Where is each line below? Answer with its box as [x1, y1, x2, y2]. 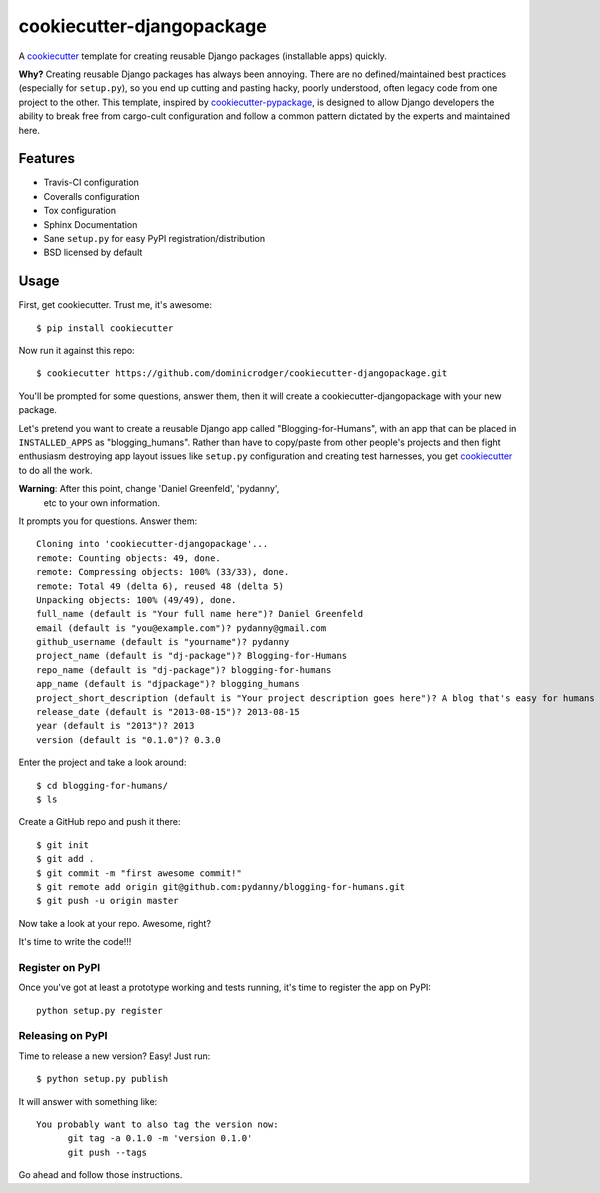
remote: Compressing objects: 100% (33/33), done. [36, 566, 290, 578]
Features [18, 150, 75, 167]
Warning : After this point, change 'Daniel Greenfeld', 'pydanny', [18, 483, 280, 495]
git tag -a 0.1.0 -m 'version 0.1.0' [67, 1133, 253, 1144]
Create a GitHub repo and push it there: [18, 816, 181, 828]
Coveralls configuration [43, 190, 140, 202]
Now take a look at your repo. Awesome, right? [18, 917, 212, 929]
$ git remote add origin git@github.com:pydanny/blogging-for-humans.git [36, 881, 406, 892]
